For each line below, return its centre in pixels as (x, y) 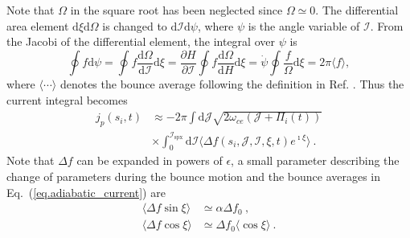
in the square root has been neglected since (176, 10)
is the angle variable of (304, 25)
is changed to (135, 25)
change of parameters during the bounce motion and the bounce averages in (194, 176)
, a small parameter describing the (315, 160)
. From (387, 25)
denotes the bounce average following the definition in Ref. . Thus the (232, 84)
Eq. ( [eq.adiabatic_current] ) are (86, 192)
